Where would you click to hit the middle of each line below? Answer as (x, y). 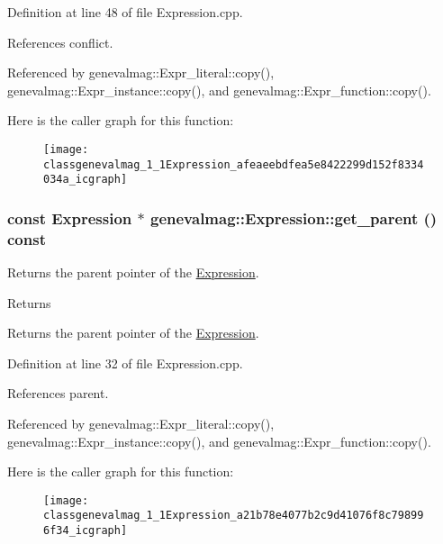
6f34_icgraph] (86, 531)
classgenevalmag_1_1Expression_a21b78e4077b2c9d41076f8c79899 (234, 516)
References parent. (58, 393)
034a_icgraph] (86, 180)
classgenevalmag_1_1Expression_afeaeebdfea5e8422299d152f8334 (234, 164)
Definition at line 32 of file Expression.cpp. (125, 363)
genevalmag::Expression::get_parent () (294, 218)
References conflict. (60, 42)
